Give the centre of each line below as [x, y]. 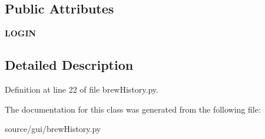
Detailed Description [69, 65]
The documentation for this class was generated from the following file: [133, 109]
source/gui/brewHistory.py [53, 129]
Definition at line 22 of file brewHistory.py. [82, 89]
